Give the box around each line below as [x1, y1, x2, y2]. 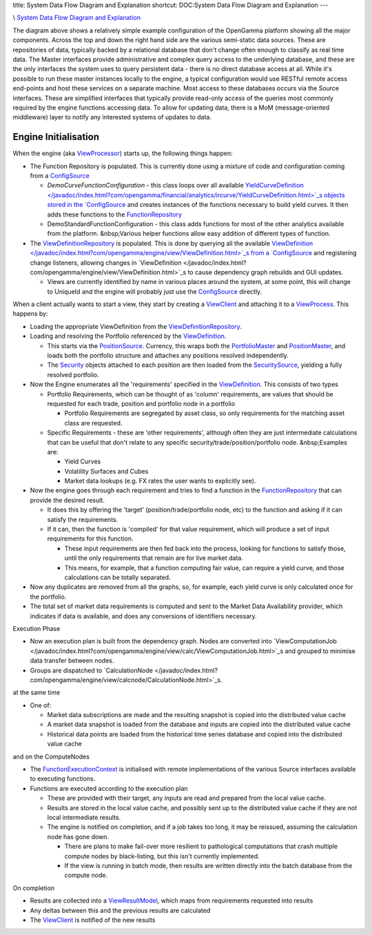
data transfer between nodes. [30, 656, 114, 665]
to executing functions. [30, 774, 96, 783]
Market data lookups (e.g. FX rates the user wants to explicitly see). [64, 476, 256, 485]
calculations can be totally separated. [64, 573, 172, 581]
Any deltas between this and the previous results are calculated [30, 906, 211, 914]
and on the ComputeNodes [12, 752, 90, 761]
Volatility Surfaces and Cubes [64, 467, 149, 475]
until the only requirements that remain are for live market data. [64, 554, 244, 562]
